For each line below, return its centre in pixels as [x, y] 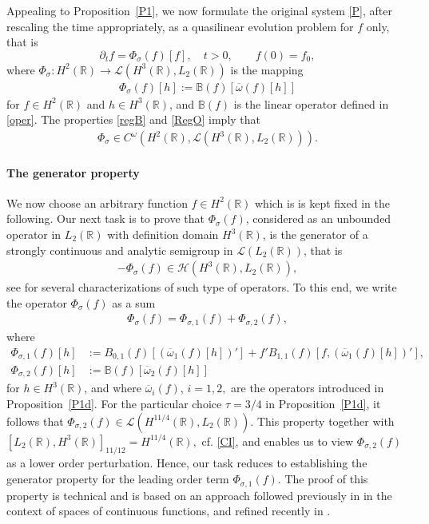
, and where [113, 388]
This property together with [326, 421]
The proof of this [326, 479]
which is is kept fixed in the [322, 202]
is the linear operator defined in [311, 103]
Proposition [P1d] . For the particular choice [114, 404]
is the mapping [267, 69]
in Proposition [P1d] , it [323, 404]
